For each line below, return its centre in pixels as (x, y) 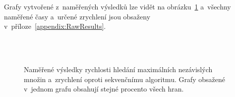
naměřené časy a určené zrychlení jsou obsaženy (77, 16)
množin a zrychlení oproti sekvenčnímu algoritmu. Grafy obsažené (125, 79)
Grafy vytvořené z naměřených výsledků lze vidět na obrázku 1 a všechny (117, 6)
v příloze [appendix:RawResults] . (55, 26)
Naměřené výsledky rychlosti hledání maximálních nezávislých (118, 69)
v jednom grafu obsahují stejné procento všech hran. (104, 89)
